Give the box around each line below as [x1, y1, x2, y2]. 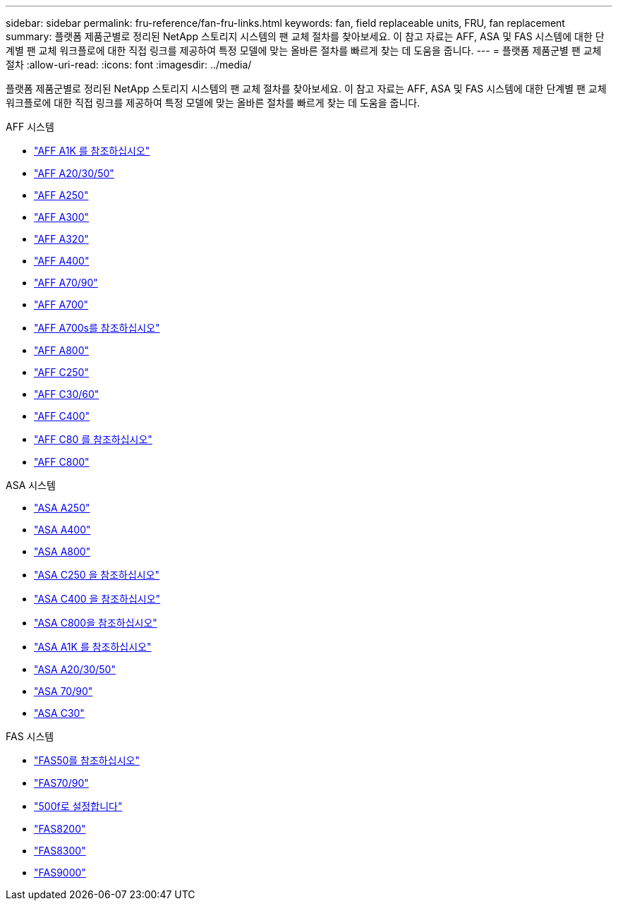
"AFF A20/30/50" [34, 167, 114, 179]
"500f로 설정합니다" [34, 800, 123, 812]
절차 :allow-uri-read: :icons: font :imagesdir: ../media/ [6, 59, 252, 71]
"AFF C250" [34, 366, 89, 378]
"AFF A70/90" [34, 277, 98, 289]
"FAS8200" [34, 823, 86, 835]
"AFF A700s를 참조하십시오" [34, 322, 160, 334]
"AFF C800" [34, 456, 90, 468]
